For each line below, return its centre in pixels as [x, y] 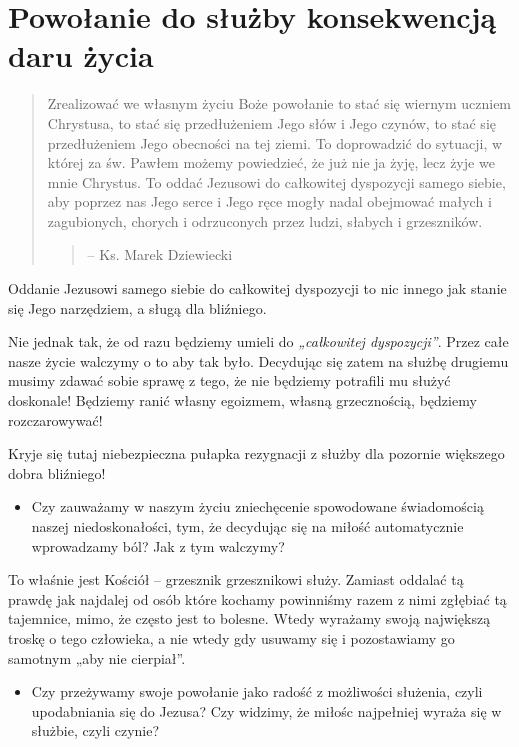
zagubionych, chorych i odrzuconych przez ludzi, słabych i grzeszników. [265, 220]
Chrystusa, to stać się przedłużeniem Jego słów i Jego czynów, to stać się [271, 122]
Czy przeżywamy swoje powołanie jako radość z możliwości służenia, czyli [257, 691]
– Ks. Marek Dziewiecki [160, 254]
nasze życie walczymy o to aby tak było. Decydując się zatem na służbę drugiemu [258, 360]
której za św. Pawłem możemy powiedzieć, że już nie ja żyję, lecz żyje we [271, 162]
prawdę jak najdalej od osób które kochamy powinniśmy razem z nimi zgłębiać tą [257, 598]
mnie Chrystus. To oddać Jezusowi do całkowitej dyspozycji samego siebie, [276, 181]
